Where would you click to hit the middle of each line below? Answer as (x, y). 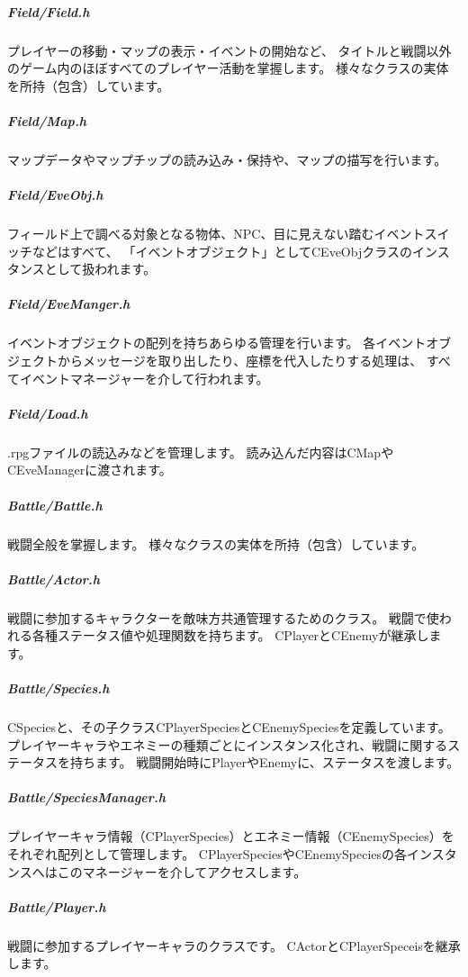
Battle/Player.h (57, 906)
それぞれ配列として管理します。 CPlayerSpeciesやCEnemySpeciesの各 (207, 853)
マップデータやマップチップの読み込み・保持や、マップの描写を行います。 (227, 159)
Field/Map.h (47, 120)
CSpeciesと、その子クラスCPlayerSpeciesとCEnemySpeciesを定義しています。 (229, 727)
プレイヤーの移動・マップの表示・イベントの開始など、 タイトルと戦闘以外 (229, 50)
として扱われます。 (100, 269)
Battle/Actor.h (54, 579)
